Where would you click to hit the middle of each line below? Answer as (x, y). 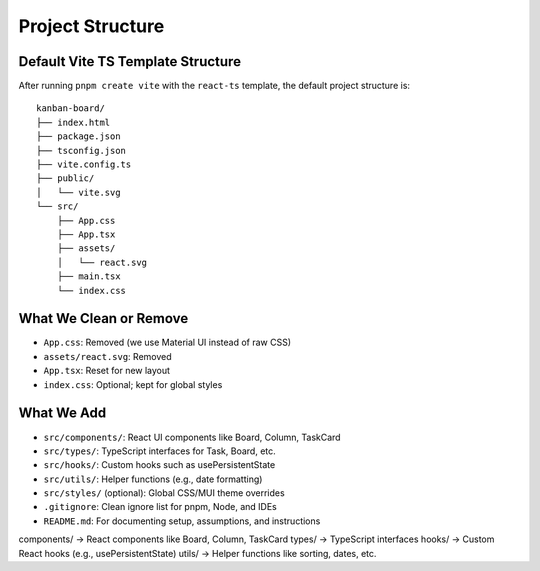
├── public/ (65, 178)
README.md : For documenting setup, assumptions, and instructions (182, 521)
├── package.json (78, 136)
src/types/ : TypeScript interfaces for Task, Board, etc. (160, 451)
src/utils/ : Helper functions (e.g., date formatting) (153, 479)
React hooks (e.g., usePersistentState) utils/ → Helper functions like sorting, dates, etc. (197, 553)
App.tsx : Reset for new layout (106, 371)
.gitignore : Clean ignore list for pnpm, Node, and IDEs (160, 507)
